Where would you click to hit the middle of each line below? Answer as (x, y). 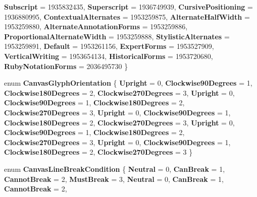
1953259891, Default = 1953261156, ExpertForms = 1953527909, (109, 46)
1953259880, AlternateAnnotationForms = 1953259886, (96, 26)
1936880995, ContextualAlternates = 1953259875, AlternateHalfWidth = (127, 16)
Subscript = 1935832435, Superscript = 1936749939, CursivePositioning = (128, 7)
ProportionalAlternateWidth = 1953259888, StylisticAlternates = (117, 36)
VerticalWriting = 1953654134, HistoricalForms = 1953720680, (109, 56)
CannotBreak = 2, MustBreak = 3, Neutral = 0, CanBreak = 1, (114, 179)
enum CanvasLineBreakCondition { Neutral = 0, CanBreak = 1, (115, 169)
